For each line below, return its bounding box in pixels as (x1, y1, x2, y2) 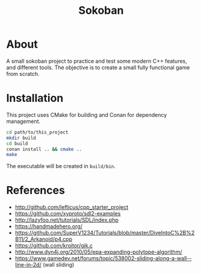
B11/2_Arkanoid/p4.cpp (14, 235, 73, 243)
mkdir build (6, 135, 36, 141)
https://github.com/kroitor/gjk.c (14, 242, 93, 249)
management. (6, 117, 41, 125)
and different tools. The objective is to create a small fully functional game (6, 64, 190, 71)
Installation (6, 92, 64, 105)
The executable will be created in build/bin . (6, 163, 116, 170)
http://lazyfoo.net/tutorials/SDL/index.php (14, 216, 119, 223)
